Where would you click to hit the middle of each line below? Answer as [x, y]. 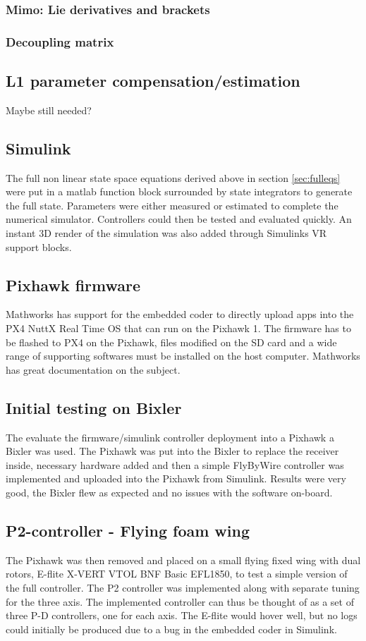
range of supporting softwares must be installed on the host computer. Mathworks [183, 356]
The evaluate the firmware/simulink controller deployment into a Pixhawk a [170, 437]
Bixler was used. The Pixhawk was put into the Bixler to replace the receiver [172, 451]
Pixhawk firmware [73, 285]
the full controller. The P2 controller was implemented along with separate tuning [183, 587]
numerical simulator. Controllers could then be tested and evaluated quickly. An [179, 219]
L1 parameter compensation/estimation [153, 81]
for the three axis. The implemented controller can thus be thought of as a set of [180, 601]
